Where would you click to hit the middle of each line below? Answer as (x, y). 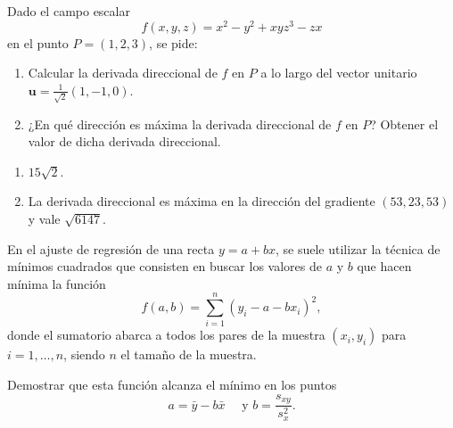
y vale (44, 218)
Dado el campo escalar (69, 11)
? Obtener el (404, 123)
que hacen (384, 266)
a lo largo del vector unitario (339, 73)
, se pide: (173, 42)
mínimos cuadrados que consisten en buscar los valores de (165, 266)
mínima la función (57, 283)
